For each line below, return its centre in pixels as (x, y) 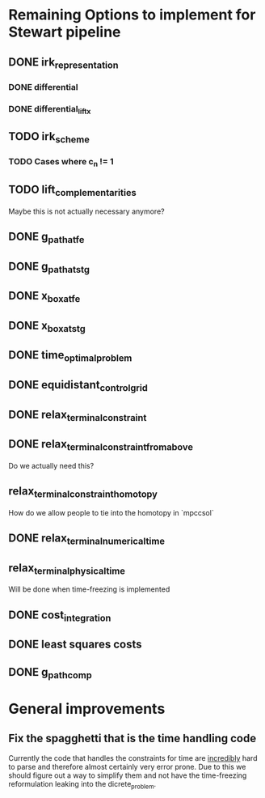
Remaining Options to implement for (132, 15)
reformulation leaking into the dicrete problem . (82, 785)
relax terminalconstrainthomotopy (83, 492)
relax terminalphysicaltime (67, 569)
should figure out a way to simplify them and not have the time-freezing (128, 775)
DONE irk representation (63, 63)
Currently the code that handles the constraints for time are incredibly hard (133, 758)
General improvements (87, 709)
